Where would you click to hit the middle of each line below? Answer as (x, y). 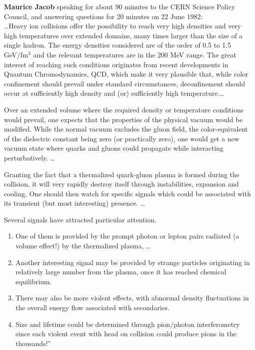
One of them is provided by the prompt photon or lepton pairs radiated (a (127, 236)
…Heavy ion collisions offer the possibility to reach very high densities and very (123, 26)
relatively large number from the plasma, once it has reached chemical (121, 272)
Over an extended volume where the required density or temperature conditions (124, 109)
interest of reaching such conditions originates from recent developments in (116, 64)
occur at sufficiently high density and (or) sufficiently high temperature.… (114, 93)
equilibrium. (34, 281)
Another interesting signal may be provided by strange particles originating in (133, 262)
